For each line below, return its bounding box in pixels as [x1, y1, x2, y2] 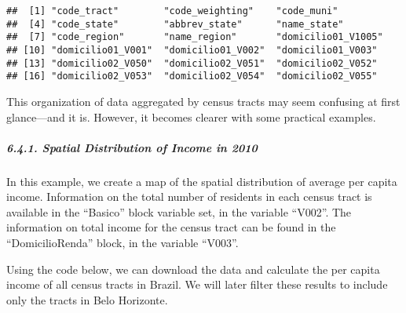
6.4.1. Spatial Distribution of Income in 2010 [6, 139, 258, 155]
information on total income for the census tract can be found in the [6, 219, 336, 235]
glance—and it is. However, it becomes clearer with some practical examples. [6, 108, 376, 125]
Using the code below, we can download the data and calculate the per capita [6, 260, 380, 277]
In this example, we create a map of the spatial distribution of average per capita [6, 173, 397, 189]
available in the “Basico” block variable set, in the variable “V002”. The [6, 203, 352, 220]
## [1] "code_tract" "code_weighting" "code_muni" [6, 5, 338, 16]
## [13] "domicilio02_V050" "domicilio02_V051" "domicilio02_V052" [6, 57, 378, 69]
